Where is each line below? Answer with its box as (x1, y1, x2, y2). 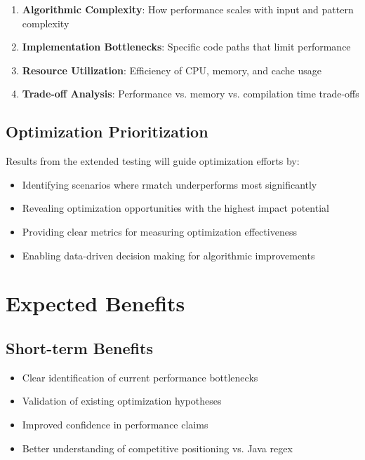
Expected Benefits (6, 289, 185, 318)
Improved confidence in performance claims (22, 417, 208, 431)
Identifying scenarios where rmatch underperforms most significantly (22, 177, 317, 191)
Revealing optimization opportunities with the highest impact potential (22, 201, 329, 215)
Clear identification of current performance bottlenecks (22, 370, 258, 384)
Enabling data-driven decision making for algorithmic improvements (22, 248, 315, 262)
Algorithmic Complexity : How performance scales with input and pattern (22, 2, 354, 16)
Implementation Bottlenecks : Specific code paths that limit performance (22, 39, 351, 54)
